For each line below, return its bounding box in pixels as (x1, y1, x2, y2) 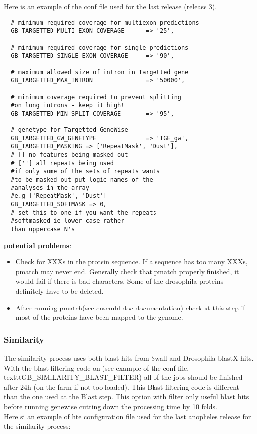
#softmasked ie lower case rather (11, 217, 125, 225)
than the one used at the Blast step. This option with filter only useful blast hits (4, 391, 249, 402)
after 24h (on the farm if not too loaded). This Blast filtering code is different (4, 381, 240, 392)
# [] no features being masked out (11, 151, 128, 159)
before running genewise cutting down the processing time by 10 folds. (4, 401, 217, 411)
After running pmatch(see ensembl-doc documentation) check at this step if (15, 302, 245, 312)
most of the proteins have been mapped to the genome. (15, 312, 183, 322)
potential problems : (4, 240, 72, 250)
